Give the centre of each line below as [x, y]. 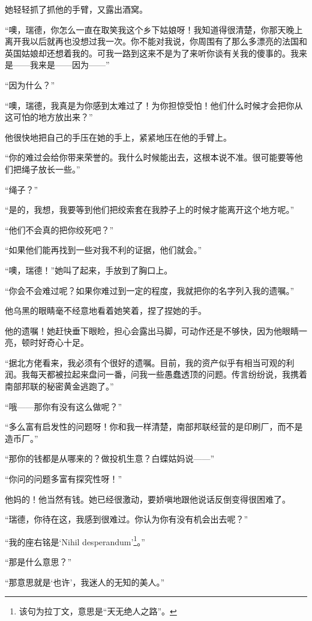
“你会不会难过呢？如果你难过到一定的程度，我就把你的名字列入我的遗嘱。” [150, 290]
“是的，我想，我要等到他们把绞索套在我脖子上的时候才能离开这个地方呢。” [150, 210]
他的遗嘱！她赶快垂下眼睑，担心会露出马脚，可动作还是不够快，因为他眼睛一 [156, 330]
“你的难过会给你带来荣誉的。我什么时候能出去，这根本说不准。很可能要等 [150, 157]
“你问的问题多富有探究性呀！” [64, 479]
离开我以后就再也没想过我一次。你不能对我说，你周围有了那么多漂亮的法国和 [156, 41]
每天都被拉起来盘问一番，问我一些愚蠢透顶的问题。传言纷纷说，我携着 [168, 374]
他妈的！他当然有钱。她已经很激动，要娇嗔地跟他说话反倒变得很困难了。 [148, 499]
